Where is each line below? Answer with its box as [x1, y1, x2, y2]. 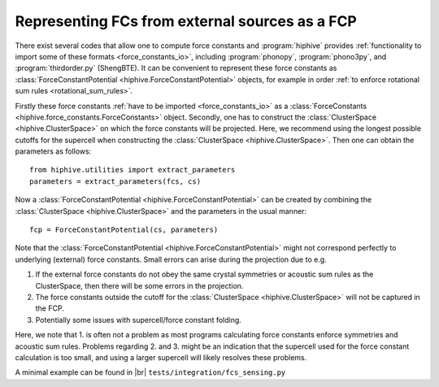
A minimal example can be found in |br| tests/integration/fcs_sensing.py [15, 367, 286, 377]
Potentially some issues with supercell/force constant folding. [35, 315, 241, 324]
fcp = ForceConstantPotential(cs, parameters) [29, 225, 219, 235]
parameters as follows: [15, 146, 92, 156]
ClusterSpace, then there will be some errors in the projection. [35, 280, 244, 290]
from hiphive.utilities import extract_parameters [29, 165, 236, 175]
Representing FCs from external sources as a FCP [15, 12, 357, 30]
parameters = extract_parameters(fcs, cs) [29, 176, 202, 186]
